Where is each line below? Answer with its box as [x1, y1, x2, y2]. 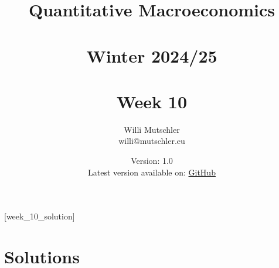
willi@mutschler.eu [118, 135, 185, 147]
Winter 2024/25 [86, 43, 217, 67]
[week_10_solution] [4, 210, 75, 222]
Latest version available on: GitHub [88, 166, 216, 178]
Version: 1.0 [131, 154, 173, 167]
